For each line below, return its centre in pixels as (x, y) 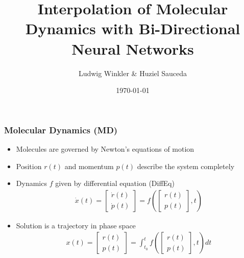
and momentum (89, 166)
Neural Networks (133, 48)
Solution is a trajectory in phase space (76, 225)
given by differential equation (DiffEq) (115, 183)
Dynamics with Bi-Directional (133, 28)
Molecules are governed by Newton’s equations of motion (105, 148)
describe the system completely (186, 166)
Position (29, 166)
